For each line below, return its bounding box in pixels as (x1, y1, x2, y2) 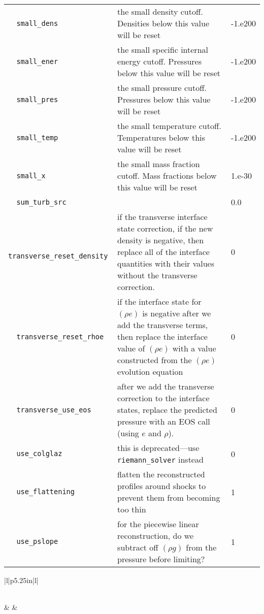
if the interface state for (117, 296, 202, 307)
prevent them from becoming (117, 492, 220, 503)
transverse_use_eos (16, 405, 91, 414)
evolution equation (117, 366, 183, 377)
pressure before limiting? (117, 553, 205, 565)
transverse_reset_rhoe (16, 332, 104, 341)
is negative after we (142, 307, 211, 319)
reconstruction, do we (117, 530, 194, 541)
